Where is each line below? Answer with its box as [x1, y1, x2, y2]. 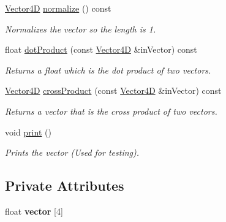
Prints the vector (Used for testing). [5, 146, 140, 159]
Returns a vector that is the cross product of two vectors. [5, 104, 217, 117]
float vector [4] [5, 204, 63, 217]
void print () [5, 125, 51, 138]
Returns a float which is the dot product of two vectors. [5, 63, 211, 76]
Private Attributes [5, 176, 124, 195]
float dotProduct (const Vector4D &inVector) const [5, 43, 197, 56]
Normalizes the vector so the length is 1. [5, 22, 156, 35]
